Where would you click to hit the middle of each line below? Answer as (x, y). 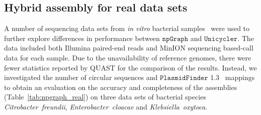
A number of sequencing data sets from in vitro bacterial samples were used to (127, 28)
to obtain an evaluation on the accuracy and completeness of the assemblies (121, 87)
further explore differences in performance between (82, 38)
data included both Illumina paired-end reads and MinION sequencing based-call (129, 48)
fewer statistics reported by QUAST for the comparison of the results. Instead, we (130, 67)
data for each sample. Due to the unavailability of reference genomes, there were (128, 57)
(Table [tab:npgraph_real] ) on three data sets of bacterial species (105, 97)
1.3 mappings (233, 77)
